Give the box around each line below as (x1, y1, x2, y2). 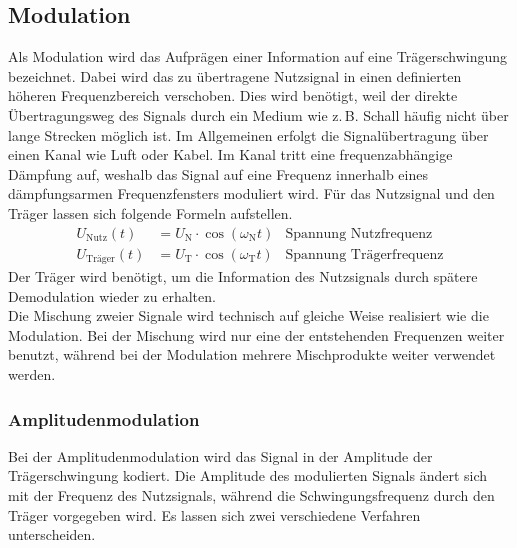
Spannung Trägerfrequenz (285, 247, 444, 262)
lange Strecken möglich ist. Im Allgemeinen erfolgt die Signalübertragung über (8, 124, 489, 145)
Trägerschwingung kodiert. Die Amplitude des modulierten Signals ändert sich (8, 465, 488, 486)
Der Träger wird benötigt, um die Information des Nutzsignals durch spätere (8, 266, 478, 287)
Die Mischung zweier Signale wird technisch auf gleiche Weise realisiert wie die (8, 305, 489, 326)
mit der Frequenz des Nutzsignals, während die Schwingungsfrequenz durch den (8, 485, 495, 506)
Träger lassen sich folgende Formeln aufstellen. (8, 202, 293, 223)
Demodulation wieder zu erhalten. (8, 285, 216, 306)
